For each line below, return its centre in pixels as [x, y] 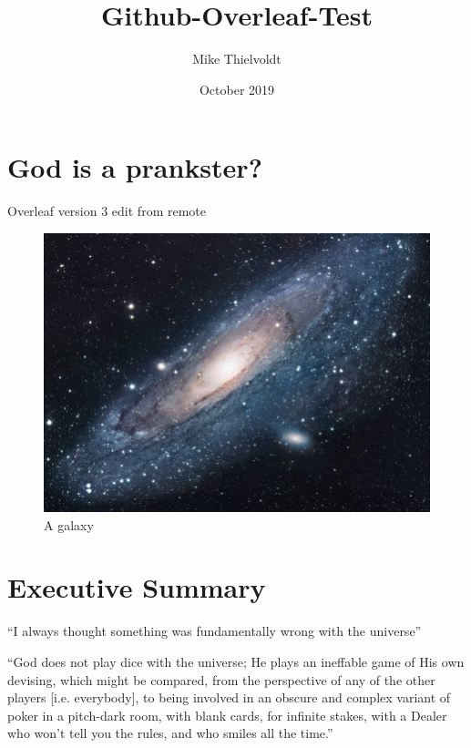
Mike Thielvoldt [237, 59]
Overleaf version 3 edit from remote [107, 211]
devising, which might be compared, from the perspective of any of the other [221, 679]
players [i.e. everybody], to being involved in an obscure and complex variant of [229, 697]
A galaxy [69, 524]
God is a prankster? [135, 167]
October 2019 [237, 89]
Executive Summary [137, 587]
